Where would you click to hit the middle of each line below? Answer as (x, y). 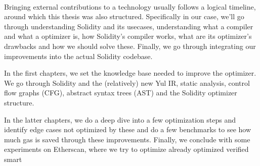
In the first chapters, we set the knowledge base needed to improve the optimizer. (130, 73)
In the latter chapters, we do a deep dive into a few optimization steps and (120, 119)
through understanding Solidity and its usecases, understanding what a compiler (129, 26)
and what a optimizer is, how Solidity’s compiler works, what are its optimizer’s (128, 36)
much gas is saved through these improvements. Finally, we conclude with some (127, 139)
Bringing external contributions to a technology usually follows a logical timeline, (130, 6)
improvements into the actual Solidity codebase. (78, 56)
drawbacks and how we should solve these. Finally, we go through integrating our (130, 46)
